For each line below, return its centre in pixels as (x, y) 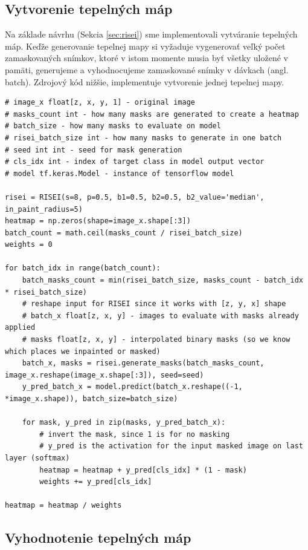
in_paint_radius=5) (44, 209)
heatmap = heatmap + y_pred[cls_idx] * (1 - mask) (143, 470)
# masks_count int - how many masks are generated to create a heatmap (152, 114)
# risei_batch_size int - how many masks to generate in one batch (143, 138)
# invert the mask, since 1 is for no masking (135, 434)
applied (20, 328)
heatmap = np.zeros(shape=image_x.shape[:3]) (98, 221)
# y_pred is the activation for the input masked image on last (171, 446)
